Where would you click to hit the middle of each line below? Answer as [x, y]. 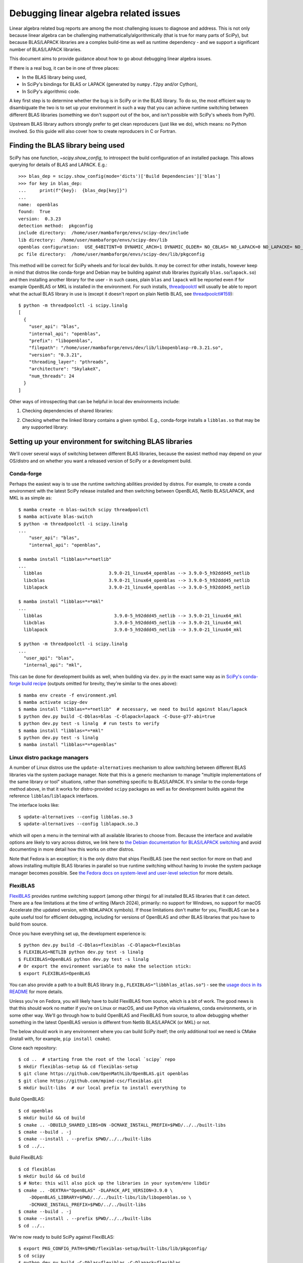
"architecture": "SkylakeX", [65, 369]
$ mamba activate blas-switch [56, 517]
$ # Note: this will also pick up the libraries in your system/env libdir [114, 1183]
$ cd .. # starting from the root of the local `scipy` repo [97, 1059]
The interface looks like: [34, 805]
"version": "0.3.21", [56, 355]
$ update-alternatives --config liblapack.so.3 [78, 824]
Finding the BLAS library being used [67, 146]
